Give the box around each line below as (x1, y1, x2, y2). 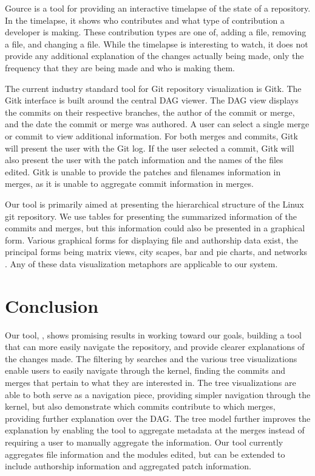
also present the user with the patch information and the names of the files (5, 153, 283, 166)
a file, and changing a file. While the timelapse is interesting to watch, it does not (5, 37, 308, 50)
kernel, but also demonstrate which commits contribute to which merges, (5, 400, 276, 413)
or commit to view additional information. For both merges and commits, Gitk (5, 129, 298, 142)
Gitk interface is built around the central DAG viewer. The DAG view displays (5, 94, 299, 107)
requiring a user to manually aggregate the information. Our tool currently (5, 435, 283, 448)
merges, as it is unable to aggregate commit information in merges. (5, 177, 254, 190)
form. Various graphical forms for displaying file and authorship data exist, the (5, 233, 298, 246)
